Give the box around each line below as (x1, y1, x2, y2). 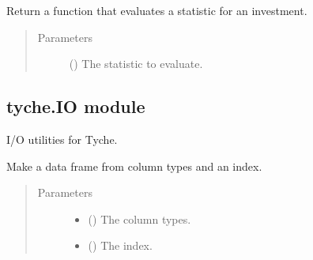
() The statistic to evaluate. (69, 55, 203, 72)
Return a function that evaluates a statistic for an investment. (6, 2, 307, 18)
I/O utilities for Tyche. (6, 130, 118, 147)
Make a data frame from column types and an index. (6, 157, 262, 174)
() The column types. (88, 210, 191, 227)
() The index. (88, 237, 153, 254)
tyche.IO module (6, 94, 145, 119)
